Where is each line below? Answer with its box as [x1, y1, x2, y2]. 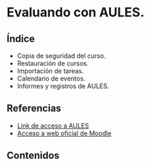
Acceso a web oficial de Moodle [16, 129, 112, 138]
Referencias [6, 103, 62, 115]
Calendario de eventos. [16, 74, 86, 83]
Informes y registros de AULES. [16, 82, 110, 90]
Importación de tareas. [16, 67, 84, 75]
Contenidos [6, 150, 60, 162]
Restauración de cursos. [16, 59, 89, 68]
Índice [6, 33, 35, 45]
